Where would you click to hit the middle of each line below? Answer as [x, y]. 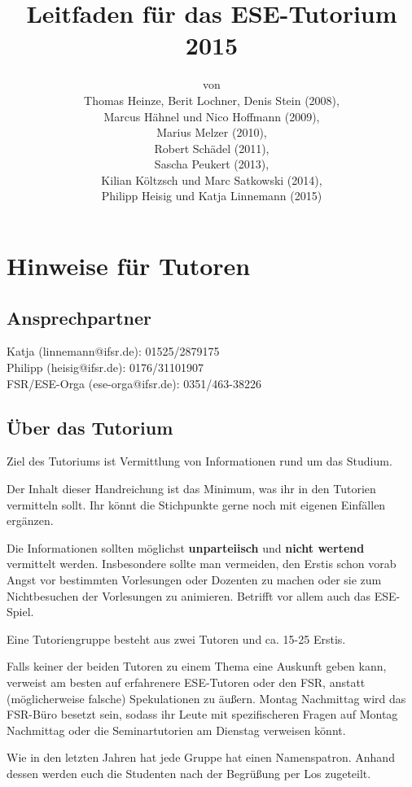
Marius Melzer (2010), [212, 132]
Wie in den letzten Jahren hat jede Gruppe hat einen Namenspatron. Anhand [201, 757]
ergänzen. [30, 520]
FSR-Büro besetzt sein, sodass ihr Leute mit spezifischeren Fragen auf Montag [202, 714]
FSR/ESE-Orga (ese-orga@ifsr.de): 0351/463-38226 [134, 383]
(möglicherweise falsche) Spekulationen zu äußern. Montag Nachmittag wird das [206, 698]
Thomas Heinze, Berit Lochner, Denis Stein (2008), [212, 100]
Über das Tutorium [90, 427]
